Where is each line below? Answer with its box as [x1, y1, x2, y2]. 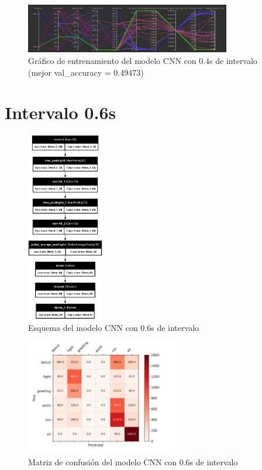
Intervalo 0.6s [5, 100, 116, 124]
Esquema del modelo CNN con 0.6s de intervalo [28, 321, 199, 333]
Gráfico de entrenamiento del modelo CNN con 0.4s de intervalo [28, 55, 257, 67]
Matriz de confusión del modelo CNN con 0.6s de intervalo [28, 455, 238, 468]
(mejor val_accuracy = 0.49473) [28, 66, 144, 78]
